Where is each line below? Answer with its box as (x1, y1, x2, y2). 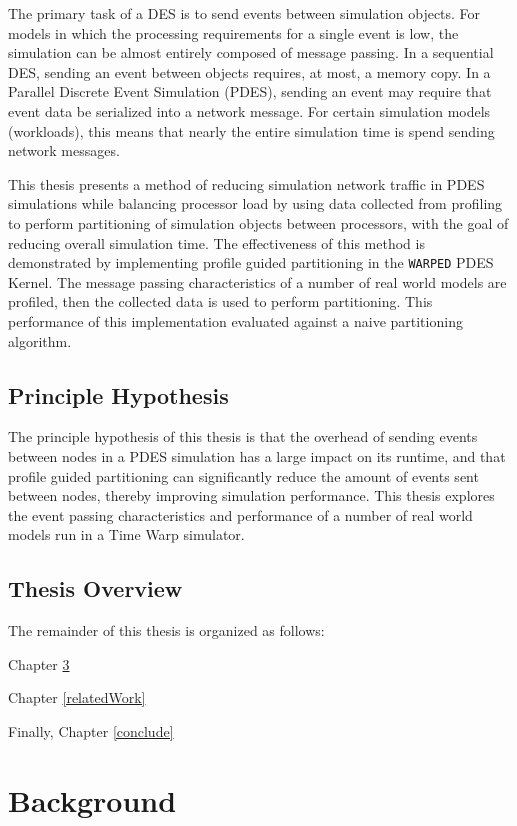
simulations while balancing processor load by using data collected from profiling (8, 193, 503, 214)
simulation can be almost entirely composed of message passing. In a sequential (8, 42, 494, 63)
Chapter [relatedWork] (8, 687, 146, 708)
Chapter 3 (8, 653, 70, 674)
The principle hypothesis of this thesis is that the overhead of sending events (8, 426, 478, 447)
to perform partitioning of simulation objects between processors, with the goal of (8, 212, 509, 233)
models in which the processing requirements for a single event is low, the (8, 22, 459, 43)
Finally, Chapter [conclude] (8, 720, 174, 741)
